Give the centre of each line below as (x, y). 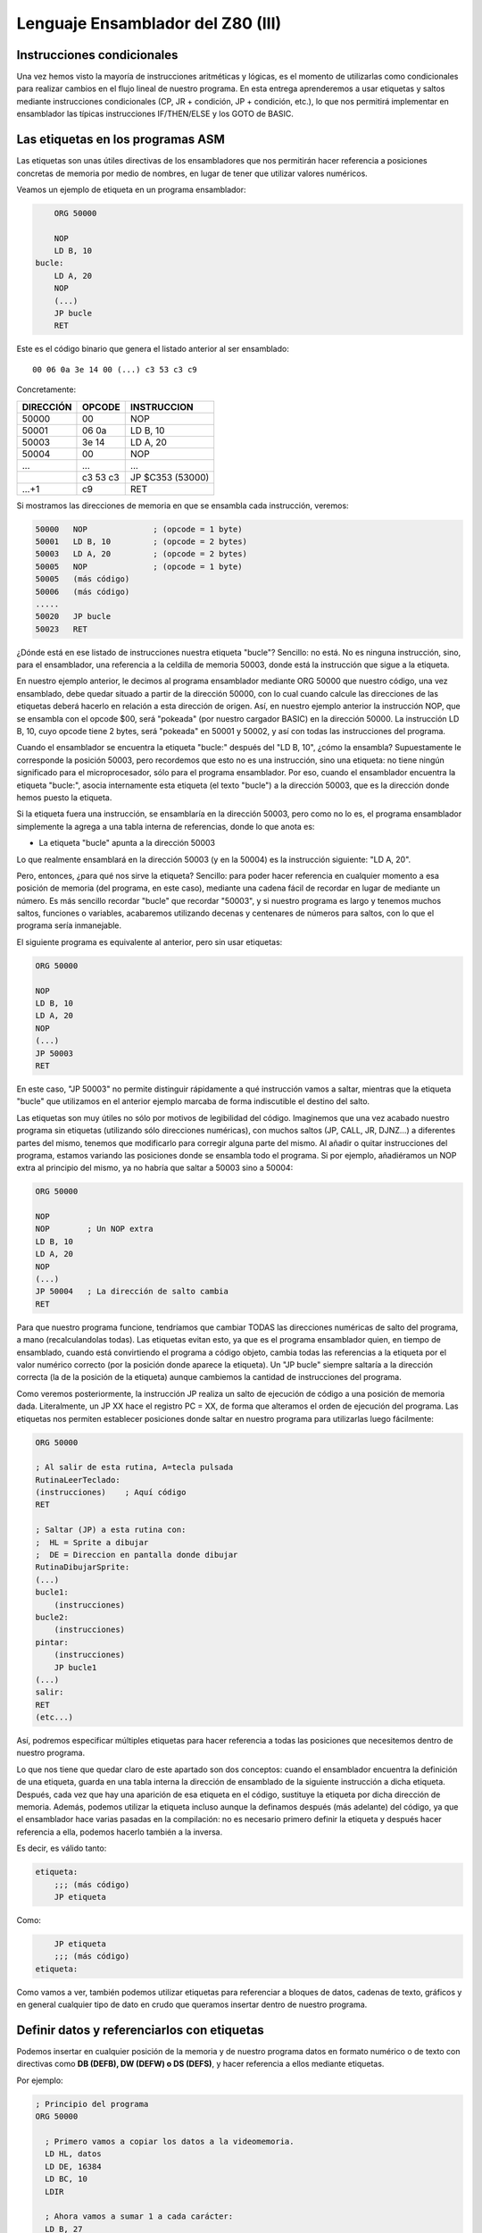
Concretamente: (46, 389)
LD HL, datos (73, 2154)
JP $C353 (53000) (170, 477)
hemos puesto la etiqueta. (64, 797)
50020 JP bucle (73, 617)
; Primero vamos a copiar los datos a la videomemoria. (170, 2141)
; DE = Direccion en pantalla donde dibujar (137, 1555)
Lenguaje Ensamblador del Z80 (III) (149, 23)
